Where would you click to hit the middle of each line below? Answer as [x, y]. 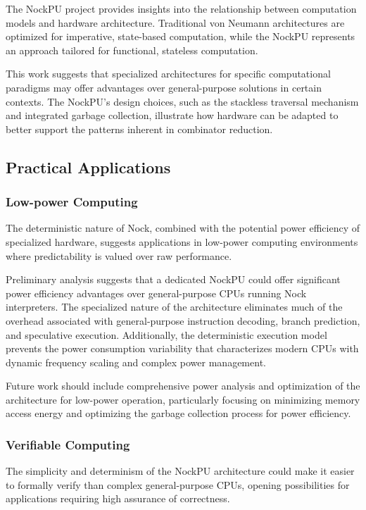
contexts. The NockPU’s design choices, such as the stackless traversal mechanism [182, 101]
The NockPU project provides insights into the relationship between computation [181, 8]
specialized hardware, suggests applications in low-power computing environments [182, 241]
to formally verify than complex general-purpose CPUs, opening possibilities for [178, 484]
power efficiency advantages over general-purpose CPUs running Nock [156, 293]
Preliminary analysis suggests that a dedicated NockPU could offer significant [173, 279]
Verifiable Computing [68, 444]
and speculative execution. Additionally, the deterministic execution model [166, 334]
